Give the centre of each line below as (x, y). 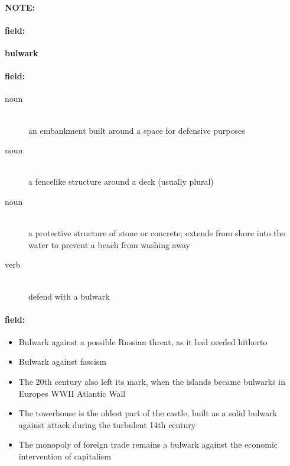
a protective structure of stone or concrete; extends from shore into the (157, 233)
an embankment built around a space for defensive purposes (137, 130)
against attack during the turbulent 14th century (107, 424)
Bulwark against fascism (63, 361)
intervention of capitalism (65, 456)
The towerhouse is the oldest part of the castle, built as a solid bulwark (148, 413)
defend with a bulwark (69, 296)
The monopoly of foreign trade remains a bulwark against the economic (148, 444)
